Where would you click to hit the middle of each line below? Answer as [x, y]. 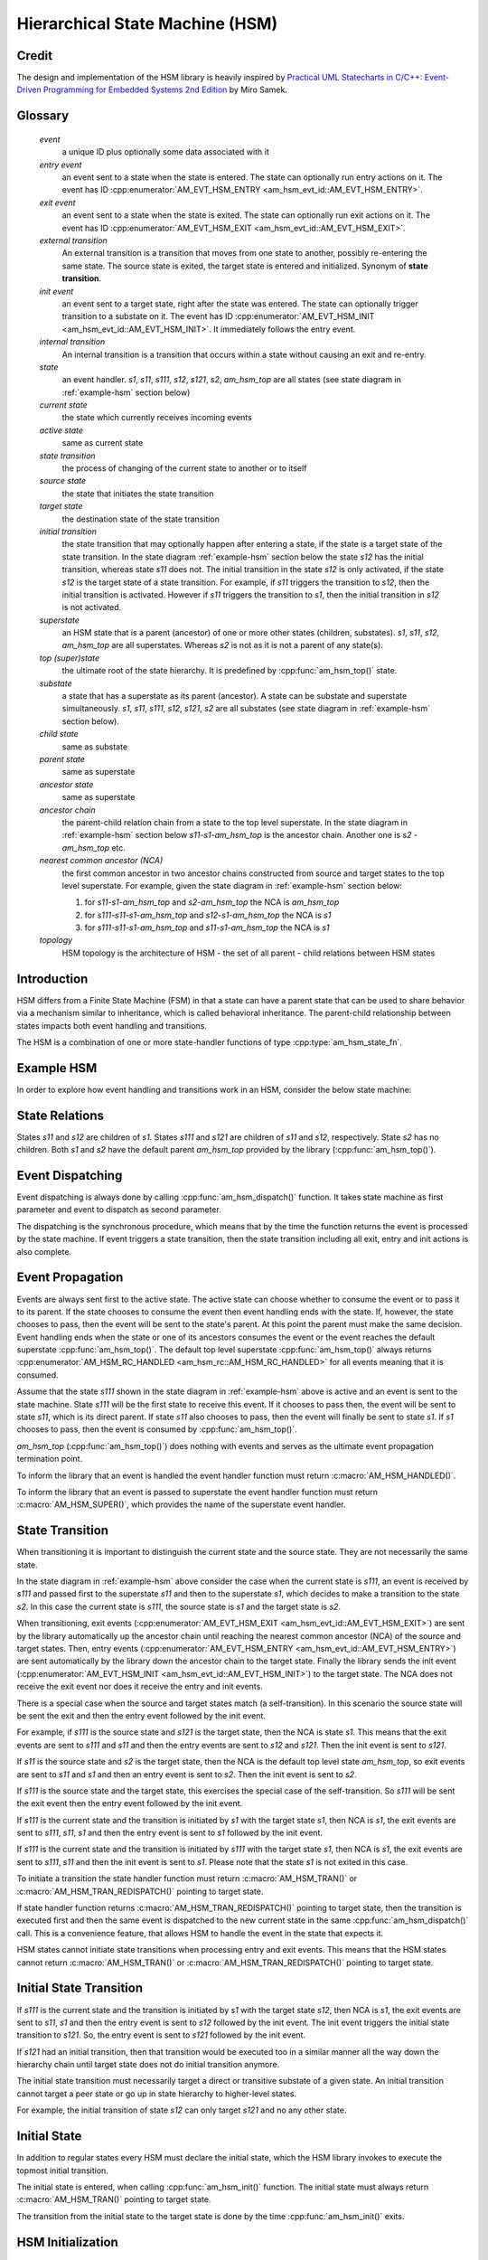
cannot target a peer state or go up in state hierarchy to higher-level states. [157, 2094]
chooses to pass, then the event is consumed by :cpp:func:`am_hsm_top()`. [157, 1429]
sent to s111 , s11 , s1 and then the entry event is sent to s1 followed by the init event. [170, 1833]
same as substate [95, 747]
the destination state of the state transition [141, 519]
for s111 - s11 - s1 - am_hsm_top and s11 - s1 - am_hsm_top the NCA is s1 [207, 928]
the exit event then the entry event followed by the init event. [130, 1803]
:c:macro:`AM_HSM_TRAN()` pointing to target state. [114, 2199]
